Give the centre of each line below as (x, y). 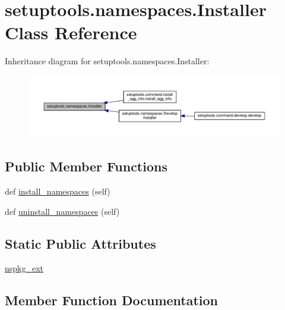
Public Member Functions (86, 166)
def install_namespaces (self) (58, 191)
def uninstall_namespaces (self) (62, 211)
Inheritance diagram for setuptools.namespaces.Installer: (107, 61)
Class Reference (71, 32)
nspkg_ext (24, 268)
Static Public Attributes (80, 243)
